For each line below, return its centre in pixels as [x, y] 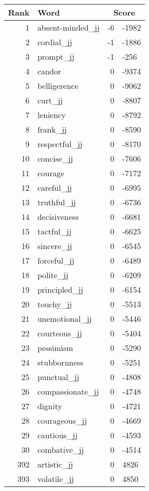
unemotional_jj [64, 319]
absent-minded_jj [68, 27]
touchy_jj [55, 304]
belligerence [58, 86]
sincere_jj [55, 246]
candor [49, 71]
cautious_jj [57, 435]
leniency [52, 115]
